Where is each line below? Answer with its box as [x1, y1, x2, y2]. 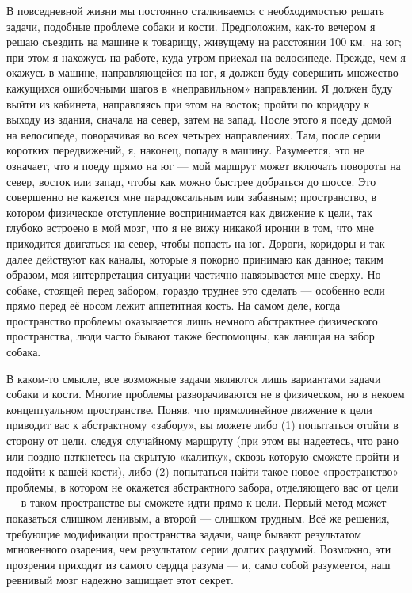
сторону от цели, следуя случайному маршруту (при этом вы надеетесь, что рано [6, 432, 399, 449]
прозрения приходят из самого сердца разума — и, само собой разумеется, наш [6, 556, 391, 572]
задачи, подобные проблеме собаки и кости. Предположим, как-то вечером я [6, 17, 376, 34]
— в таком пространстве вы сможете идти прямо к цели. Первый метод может [6, 494, 387, 511]
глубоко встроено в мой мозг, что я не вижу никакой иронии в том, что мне [6, 219, 375, 236]
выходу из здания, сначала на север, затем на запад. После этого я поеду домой [6, 111, 391, 127]
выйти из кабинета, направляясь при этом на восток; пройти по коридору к [6, 95, 370, 112]
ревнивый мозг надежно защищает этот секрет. [6, 572, 234, 588]
